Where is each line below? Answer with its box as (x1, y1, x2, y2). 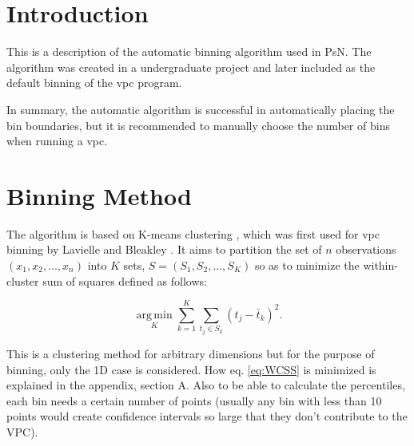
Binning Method (6, 179, 192, 211)
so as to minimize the (254, 257, 360, 273)
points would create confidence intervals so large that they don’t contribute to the (6, 408, 408, 424)
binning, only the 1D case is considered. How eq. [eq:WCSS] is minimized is (6, 361, 376, 377)
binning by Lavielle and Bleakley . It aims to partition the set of (6, 241, 322, 258)
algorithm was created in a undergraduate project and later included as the (6, 58, 376, 75)
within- (363, 257, 398, 273)
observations (336, 241, 396, 258)
